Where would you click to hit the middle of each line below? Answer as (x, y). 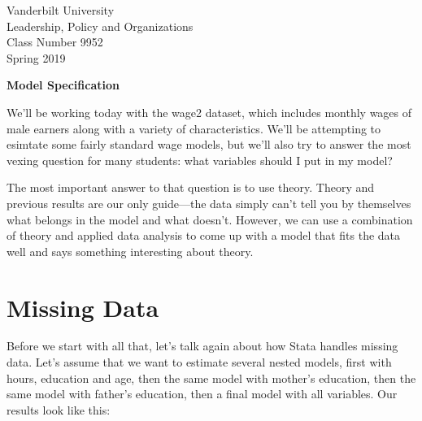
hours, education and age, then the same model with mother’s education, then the (211, 378)
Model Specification (63, 85)
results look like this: (59, 409)
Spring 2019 (36, 57)
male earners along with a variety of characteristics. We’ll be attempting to (194, 128)
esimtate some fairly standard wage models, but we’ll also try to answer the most (209, 144)
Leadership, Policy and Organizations (100, 26)
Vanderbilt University (61, 10)
